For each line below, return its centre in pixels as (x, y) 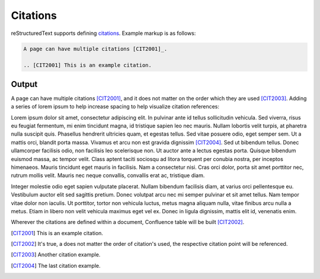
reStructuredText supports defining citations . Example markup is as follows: (103, 33)
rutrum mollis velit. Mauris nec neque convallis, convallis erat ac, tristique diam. (108, 175)
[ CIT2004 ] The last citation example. (56, 265)
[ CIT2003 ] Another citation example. (56, 255)
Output (24, 84)
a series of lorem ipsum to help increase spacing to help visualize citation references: (115, 107)
